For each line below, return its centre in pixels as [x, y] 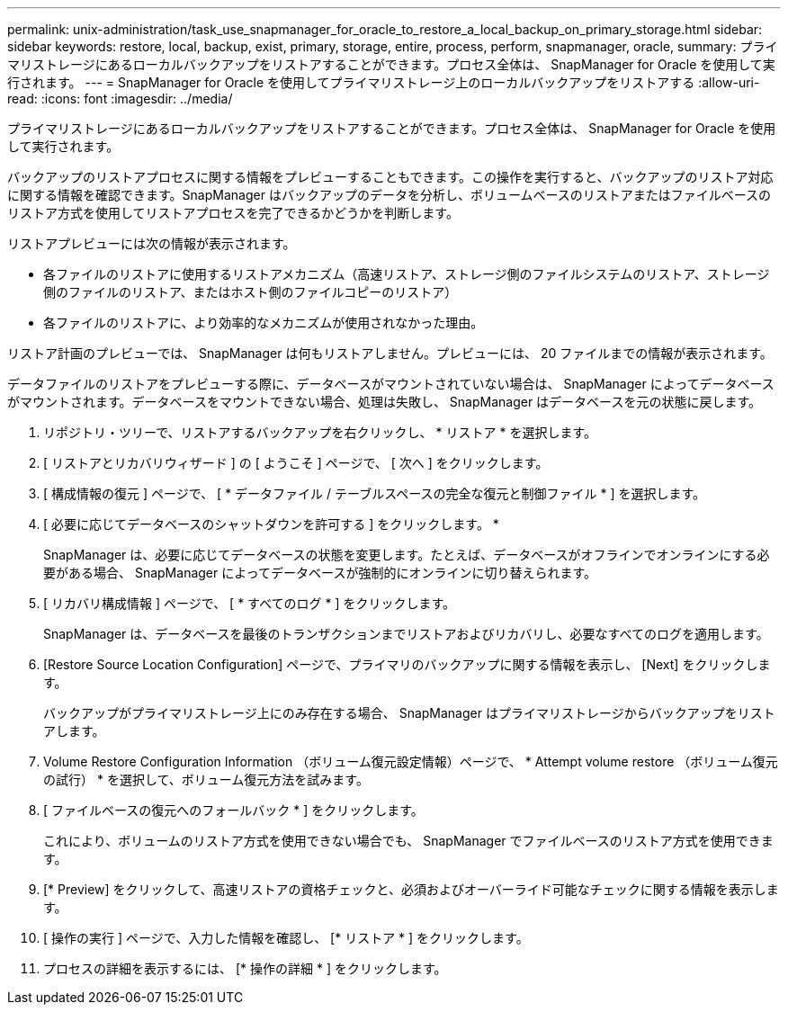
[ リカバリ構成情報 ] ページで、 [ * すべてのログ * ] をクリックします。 [250, 603]
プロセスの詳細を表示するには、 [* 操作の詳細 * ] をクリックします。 [245, 968]
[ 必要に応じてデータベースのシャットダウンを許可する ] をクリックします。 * [271, 524]
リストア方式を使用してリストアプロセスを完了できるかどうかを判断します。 [233, 213]
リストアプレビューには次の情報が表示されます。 [152, 243]
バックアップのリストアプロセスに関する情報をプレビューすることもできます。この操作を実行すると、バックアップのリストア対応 [390, 177]
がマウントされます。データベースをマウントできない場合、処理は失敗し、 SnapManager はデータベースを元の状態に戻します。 [385, 402]
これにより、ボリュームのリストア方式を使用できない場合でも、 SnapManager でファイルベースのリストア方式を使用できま [408, 841]
